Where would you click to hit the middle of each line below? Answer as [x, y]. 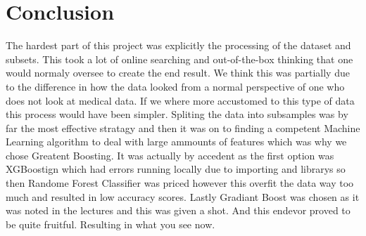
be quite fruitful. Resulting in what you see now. [111, 224]
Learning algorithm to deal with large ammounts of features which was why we [176, 142]
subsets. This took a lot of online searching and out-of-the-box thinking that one [179, 59]
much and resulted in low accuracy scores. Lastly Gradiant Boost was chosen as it [183, 196]
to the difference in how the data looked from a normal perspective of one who [175, 86]
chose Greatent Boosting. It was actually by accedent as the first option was [170, 155]
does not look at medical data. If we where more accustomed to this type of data [180, 100]
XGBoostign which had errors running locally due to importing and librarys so [176, 169]
